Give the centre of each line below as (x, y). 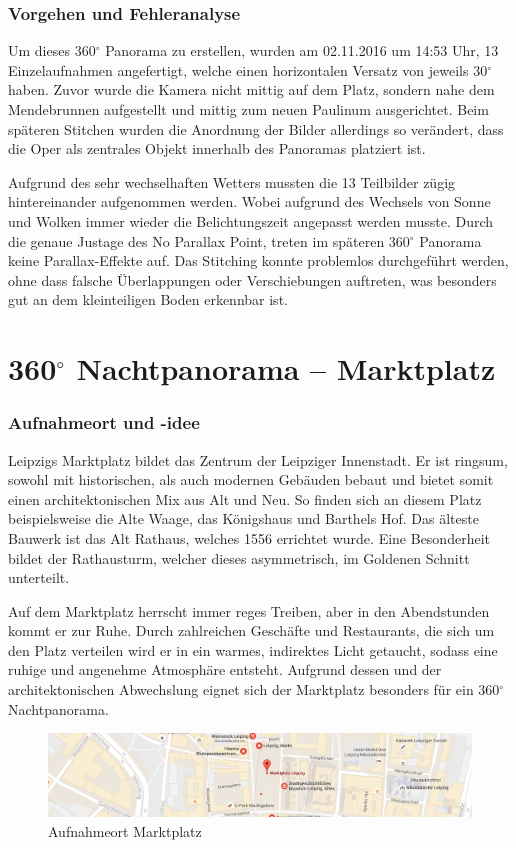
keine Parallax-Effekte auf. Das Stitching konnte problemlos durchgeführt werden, (258, 260)
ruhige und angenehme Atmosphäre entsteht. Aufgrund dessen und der (225, 669)
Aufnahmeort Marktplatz (125, 830)
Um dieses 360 (52, 50)
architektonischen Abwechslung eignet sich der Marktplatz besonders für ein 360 (254, 689)
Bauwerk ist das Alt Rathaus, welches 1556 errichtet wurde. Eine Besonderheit (249, 537)
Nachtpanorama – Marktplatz (286, 368)
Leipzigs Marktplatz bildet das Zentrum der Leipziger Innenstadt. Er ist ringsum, (258, 459)
